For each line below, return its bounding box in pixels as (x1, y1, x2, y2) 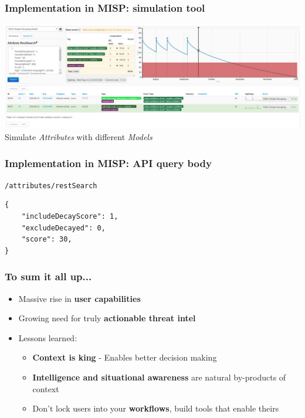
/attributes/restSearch (5, 181, 97, 190)
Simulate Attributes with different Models (5, 130, 152, 142)
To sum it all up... (5, 269, 92, 284)
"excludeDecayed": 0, (21, 223, 106, 232)
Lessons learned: (18, 331, 77, 344)
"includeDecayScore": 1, (21, 212, 118, 221)
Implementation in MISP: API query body (5, 155, 212, 170)
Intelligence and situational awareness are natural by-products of (32, 371, 286, 383)
